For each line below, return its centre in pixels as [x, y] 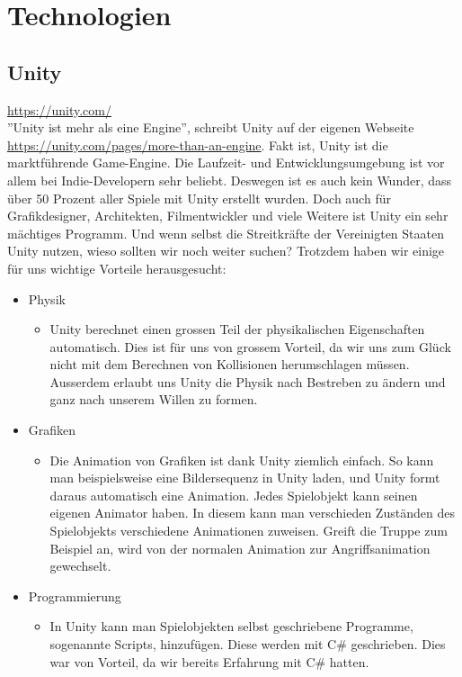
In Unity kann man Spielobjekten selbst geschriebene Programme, [231, 626]
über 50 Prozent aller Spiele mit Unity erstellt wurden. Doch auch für [199, 198]
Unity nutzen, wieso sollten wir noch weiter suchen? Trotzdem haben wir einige [226, 251]
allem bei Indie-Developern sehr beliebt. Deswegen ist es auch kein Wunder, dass [230, 180]
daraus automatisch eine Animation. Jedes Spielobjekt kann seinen [234, 495]
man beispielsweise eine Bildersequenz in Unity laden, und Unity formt [245, 478]
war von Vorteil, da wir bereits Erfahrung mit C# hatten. [209, 661]
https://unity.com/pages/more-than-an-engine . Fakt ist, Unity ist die [198, 144]
